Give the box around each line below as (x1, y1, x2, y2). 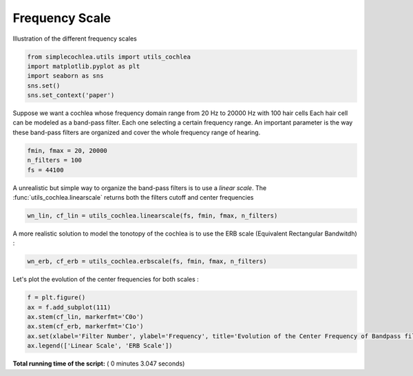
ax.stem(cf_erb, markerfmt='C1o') (27, 322, 144, 331)
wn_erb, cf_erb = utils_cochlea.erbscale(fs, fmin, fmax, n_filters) (27, 258, 267, 265)
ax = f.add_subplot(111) (27, 303, 112, 311)
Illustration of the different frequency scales (12, 34, 138, 43)
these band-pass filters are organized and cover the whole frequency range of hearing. (12, 128, 261, 136)
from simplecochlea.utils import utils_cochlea (27, 52, 191, 61)
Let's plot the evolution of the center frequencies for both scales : (12, 275, 199, 284)
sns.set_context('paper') (27, 92, 115, 99)
